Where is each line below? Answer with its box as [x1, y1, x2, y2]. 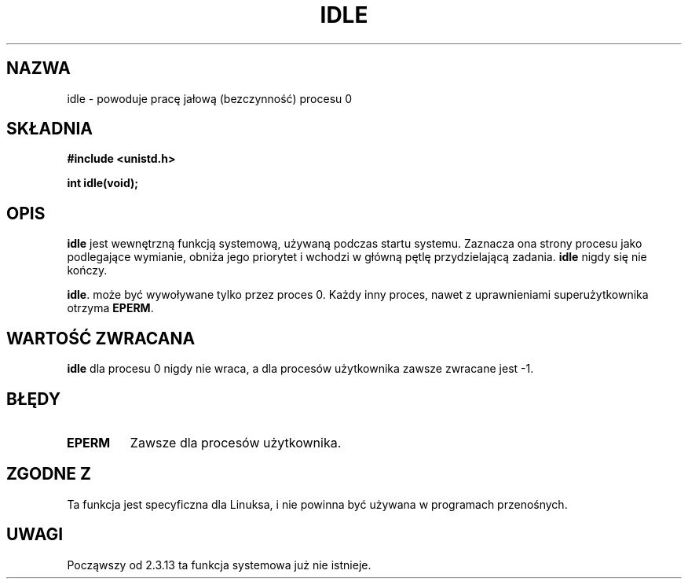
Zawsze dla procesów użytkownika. [130, 434, 342, 451]
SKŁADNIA [6, 119, 93, 139]
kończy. [67, 263, 108, 278]
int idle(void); [67, 176, 139, 190]
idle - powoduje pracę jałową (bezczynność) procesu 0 [67, 91, 353, 105]
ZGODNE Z [6, 464, 92, 484]
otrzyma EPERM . [67, 301, 154, 315]
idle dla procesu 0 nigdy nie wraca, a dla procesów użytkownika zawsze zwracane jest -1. [67, 362, 534, 376]
